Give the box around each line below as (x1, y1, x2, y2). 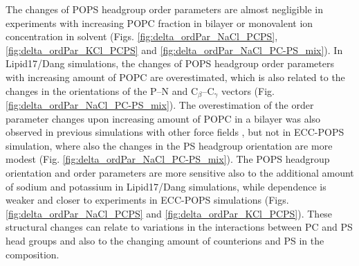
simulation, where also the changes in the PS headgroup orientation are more (6, 138, 333, 152)
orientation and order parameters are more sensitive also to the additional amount (6, 165, 354, 179)
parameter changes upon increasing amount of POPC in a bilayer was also (6, 111, 321, 125)
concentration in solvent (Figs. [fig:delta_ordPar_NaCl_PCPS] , (6, 29, 278, 44)
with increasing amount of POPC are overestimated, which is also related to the (6, 69, 345, 84)
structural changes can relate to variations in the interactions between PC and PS (6, 220, 353, 234)
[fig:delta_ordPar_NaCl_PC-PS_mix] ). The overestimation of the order (6, 98, 314, 112)
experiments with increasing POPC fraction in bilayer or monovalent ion (6, 15, 313, 30)
